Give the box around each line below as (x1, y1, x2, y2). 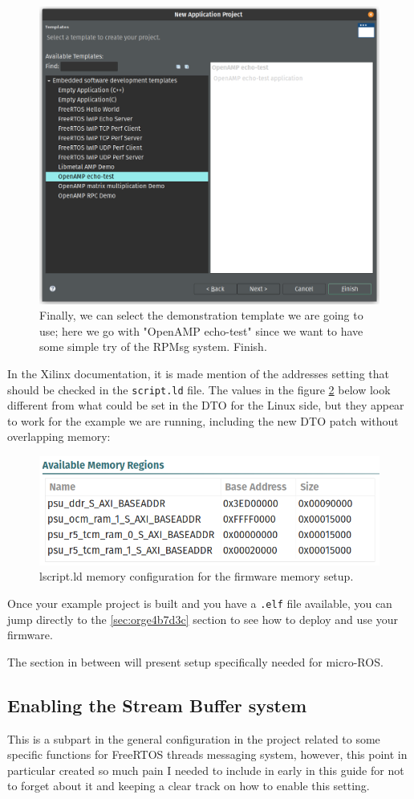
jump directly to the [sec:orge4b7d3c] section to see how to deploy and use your (7, 610, 398, 627)
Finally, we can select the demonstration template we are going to (39, 307, 363, 324)
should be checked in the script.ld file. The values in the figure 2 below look (7, 381, 391, 397)
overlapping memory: (7, 428, 111, 445)
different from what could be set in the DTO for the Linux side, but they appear (7, 397, 404, 414)
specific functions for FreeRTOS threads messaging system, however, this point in (7, 746, 408, 763)
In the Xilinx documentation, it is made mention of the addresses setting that (7, 365, 390, 381)
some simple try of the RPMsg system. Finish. (39, 338, 267, 355)
